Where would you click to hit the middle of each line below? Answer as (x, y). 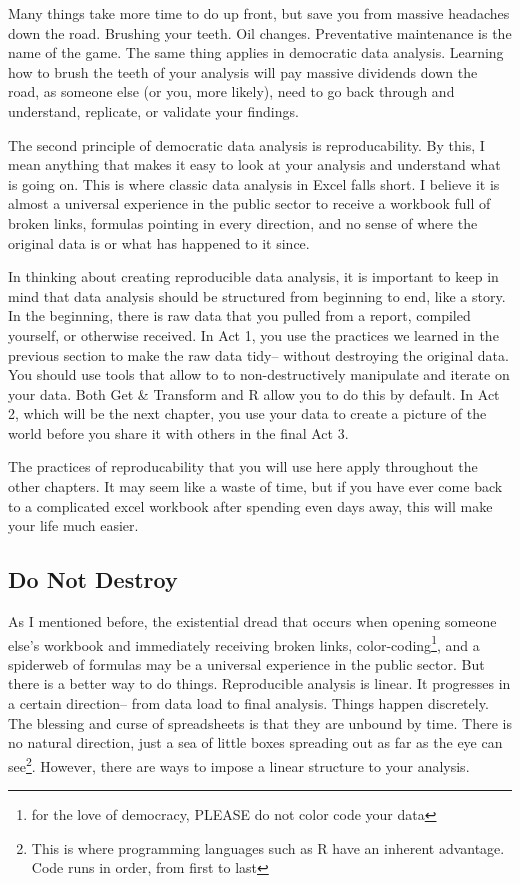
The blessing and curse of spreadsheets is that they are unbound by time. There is (260, 722)
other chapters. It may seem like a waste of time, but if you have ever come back (255, 486)
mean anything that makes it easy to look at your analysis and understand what (254, 164)
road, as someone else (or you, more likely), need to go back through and (231, 91)
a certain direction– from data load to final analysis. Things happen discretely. (248, 703)
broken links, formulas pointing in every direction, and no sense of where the (243, 222)
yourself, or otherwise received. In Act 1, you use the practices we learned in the (253, 334)
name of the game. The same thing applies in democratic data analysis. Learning (256, 52)
